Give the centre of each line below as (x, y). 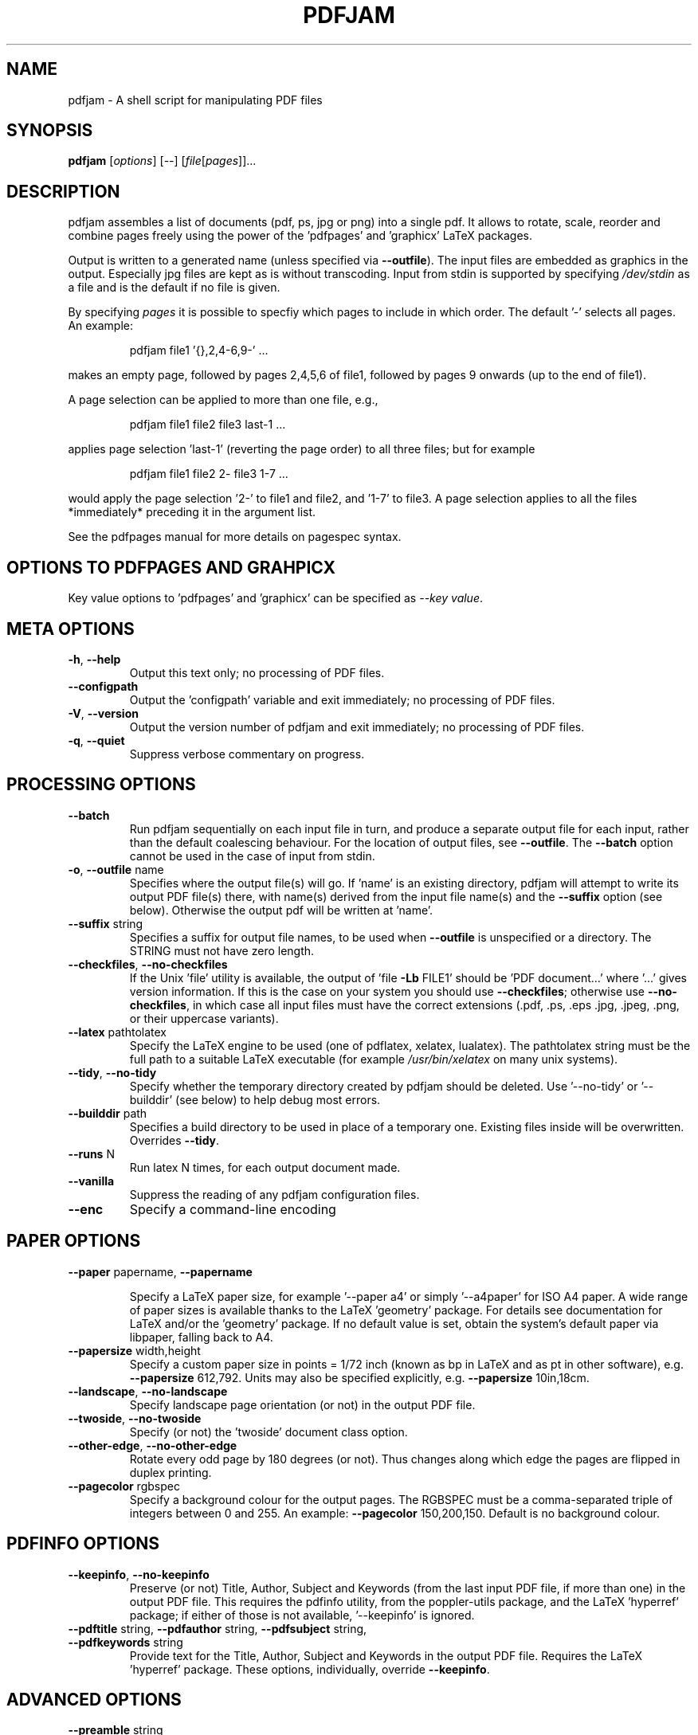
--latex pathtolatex (117, 1032)
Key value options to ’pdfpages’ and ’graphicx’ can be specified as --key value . (276, 598)
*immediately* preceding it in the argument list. (192, 512)
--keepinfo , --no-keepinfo (139, 1574)
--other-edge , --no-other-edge (153, 1445)
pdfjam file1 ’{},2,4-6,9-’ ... (199, 351)
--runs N (91, 1153)
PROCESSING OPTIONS (101, 785)
